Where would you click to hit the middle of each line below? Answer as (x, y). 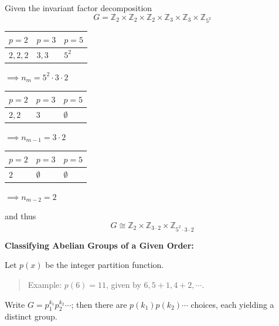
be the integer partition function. (105, 265)
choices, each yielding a (232, 304)
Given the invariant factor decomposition (79, 8)
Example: (45, 284)
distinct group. (31, 316)
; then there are (99, 304)
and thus (21, 216)
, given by (124, 284)
